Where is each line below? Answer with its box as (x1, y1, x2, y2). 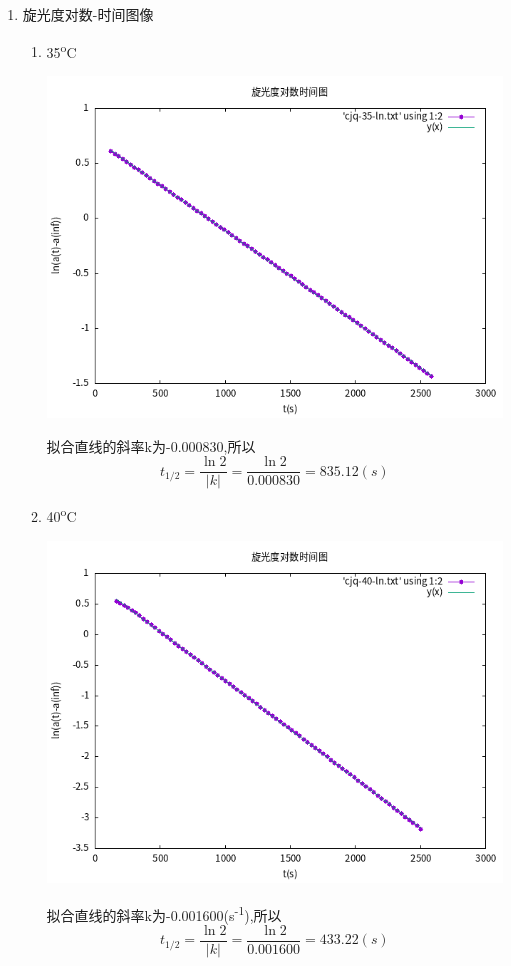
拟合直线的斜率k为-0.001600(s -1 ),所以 (46, 901, 282, 925)
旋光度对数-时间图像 (22, 4, 154, 24)
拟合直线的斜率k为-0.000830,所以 (46, 435, 256, 456)
